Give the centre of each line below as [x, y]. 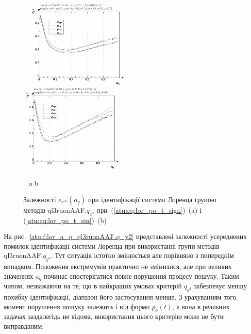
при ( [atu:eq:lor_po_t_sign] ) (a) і [149, 210]
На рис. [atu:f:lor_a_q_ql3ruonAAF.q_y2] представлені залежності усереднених [125, 236]
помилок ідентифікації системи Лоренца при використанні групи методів [112, 246]
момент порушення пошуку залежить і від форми [77, 306]
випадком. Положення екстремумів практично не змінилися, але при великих [118, 266]
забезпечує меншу [220, 286]
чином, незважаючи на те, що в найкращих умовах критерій [93, 286]
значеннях [19, 276]
